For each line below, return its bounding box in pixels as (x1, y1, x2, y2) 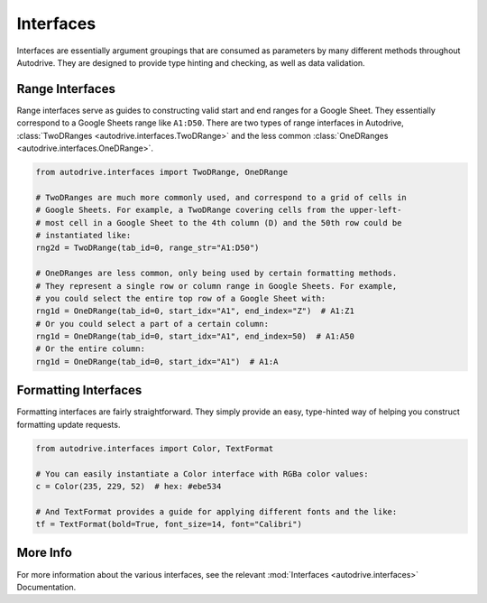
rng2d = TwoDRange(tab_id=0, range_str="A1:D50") (35, 243, 260, 253)
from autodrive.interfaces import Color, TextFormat (35, 443, 274, 453)
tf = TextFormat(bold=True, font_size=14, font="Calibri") (35, 519, 302, 530)
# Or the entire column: (35, 344, 146, 354)
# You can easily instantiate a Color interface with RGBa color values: (35, 468, 369, 478)
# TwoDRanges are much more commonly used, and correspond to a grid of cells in (35, 192, 408, 202)
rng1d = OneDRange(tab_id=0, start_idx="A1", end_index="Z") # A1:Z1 (35, 306, 355, 316)
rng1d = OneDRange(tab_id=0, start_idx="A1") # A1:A (35, 357, 279, 366)
